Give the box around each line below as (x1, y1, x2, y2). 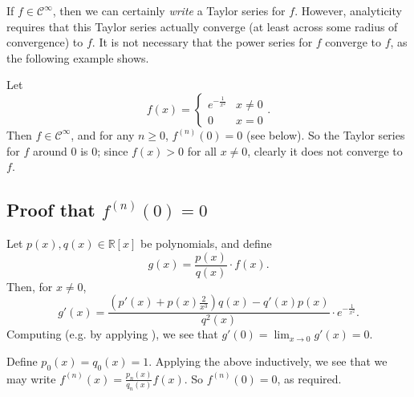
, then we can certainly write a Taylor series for (52, 2, 286, 18)
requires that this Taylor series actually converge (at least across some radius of (6, 18, 398, 34)
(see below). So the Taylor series (246, 126, 405, 143)
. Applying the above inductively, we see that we (148, 352, 388, 369)
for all (187, 142, 217, 159)
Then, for (6, 277, 53, 294)
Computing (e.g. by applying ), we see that (6, 326, 218, 342)
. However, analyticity (294, 2, 402, 18)
